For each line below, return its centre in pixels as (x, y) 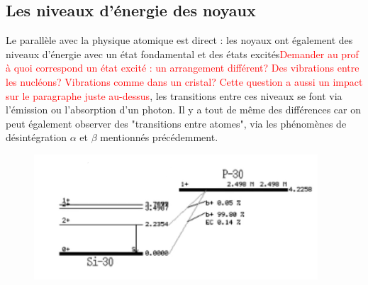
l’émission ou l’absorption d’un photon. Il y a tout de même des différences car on (183, 110)
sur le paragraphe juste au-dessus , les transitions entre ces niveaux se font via (174, 95)
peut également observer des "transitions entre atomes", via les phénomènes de (176, 123)
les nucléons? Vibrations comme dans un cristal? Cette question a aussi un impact (184, 81)
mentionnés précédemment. (159, 137)
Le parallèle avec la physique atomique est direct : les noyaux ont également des (179, 40)
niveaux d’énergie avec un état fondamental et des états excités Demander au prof (182, 54)
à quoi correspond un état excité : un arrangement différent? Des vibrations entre (183, 68)
